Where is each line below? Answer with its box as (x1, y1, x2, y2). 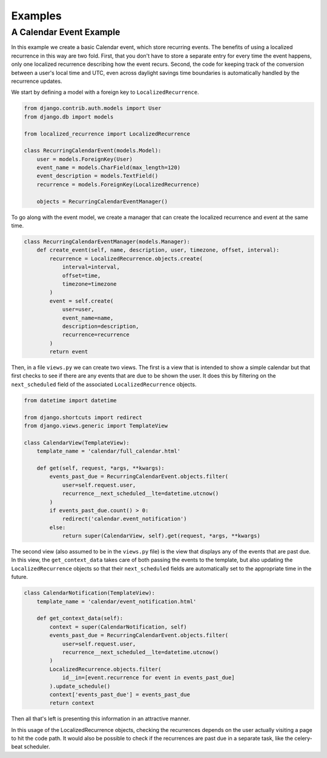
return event (49, 348, 88, 355)
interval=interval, (62, 264, 121, 270)
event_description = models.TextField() (36, 172, 159, 180)
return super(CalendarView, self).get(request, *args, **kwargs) (62, 532, 260, 540)
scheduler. (24, 743, 50, 750)
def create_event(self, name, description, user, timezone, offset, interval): (36, 247, 280, 253)
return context (49, 699, 95, 707)
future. (11, 573, 28, 581)
